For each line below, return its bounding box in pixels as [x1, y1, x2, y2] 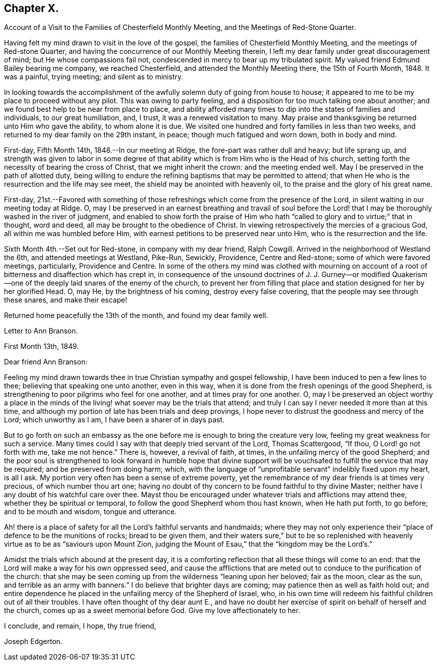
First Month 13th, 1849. [4, 342, 79, 351]
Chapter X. [4, 2, 59, 14]
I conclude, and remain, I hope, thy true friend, [4, 622, 157, 631]
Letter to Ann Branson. [4, 327, 78, 335]
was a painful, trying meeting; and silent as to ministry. [4, 72, 183, 81]
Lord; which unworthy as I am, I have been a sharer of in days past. [4, 415, 224, 424]
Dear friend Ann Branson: [4, 357, 88, 366]
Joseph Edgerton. [4, 637, 63, 646]
